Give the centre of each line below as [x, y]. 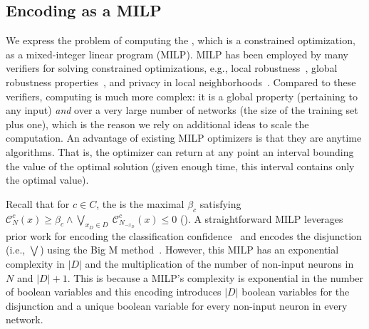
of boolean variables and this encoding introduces [114, 292]
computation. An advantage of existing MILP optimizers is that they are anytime [184, 138]
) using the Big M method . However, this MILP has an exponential [189, 250]
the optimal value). [47, 180]
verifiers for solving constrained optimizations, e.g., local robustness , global [172, 68]
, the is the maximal [140, 203]
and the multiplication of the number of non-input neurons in [219, 263]
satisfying [220, 203]
